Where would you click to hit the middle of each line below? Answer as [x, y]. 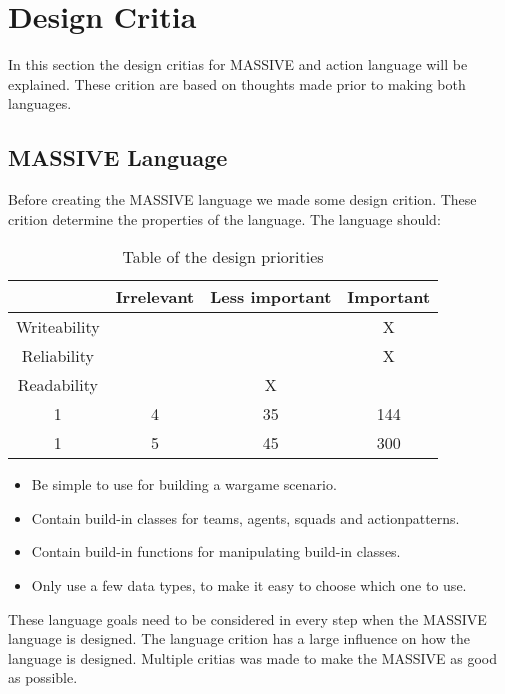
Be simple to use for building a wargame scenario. [184, 484]
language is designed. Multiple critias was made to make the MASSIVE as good [253, 657]
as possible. [43, 677]
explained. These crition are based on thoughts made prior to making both [237, 83]
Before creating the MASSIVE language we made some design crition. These [242, 199]
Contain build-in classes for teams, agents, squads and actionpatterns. [245, 517]
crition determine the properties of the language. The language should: [224, 218]
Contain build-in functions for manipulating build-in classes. [216, 551]
